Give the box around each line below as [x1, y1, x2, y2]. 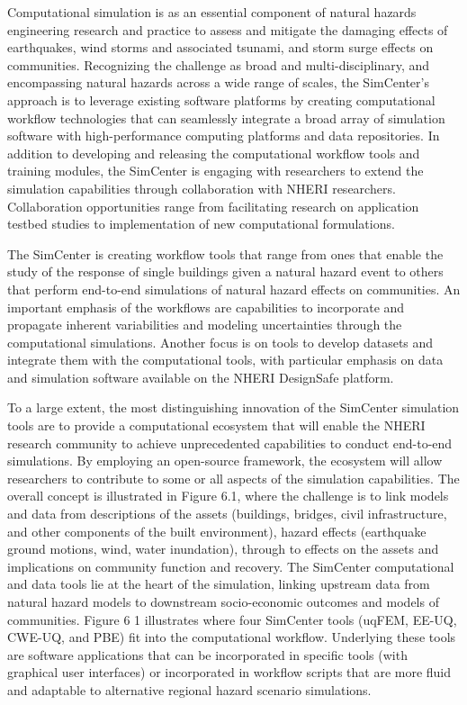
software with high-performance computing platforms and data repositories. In [7, 126, 440, 145]
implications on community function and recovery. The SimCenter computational [7, 556, 454, 575]
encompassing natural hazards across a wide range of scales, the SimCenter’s [7, 73, 429, 92]
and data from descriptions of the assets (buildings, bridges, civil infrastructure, [7, 504, 447, 523]
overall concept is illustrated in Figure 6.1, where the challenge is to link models [7, 486, 449, 505]
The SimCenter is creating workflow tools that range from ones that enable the [7, 244, 444, 263]
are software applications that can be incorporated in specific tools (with [7, 645, 408, 664]
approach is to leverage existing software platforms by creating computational [7, 90, 436, 109]
